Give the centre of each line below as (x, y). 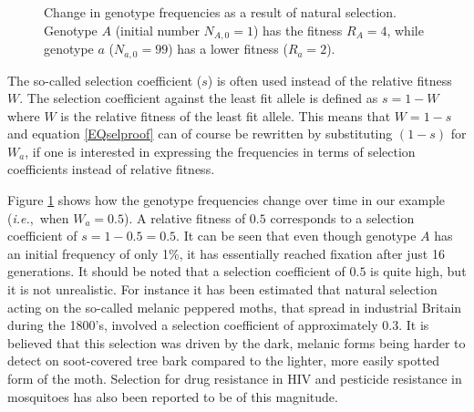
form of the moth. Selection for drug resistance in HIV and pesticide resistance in (235, 378)
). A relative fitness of (185, 217)
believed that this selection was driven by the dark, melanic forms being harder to (237, 342)
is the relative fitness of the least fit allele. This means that (226, 115)
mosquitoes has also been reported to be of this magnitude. (173, 396)
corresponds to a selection (342, 217)
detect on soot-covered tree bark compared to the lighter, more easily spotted (224, 360)
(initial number (157, 30)
